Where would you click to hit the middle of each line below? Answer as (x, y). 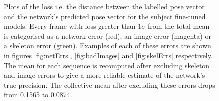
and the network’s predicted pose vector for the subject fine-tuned (105, 16)
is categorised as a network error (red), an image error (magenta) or (108, 36)
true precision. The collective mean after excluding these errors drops (109, 84)
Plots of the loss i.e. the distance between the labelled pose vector (104, 6)
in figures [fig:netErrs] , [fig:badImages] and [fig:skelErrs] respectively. (108, 55)
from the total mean (178, 26)
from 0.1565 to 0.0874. (38, 94)
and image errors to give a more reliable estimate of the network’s (105, 75)
